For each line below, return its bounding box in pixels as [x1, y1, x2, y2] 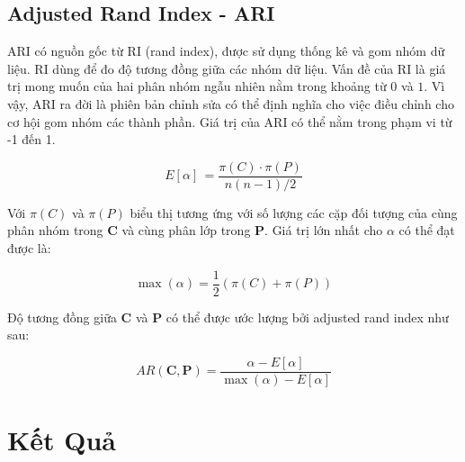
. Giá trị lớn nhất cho [264, 221, 383, 240]
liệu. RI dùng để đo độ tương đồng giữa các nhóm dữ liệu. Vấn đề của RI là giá [7, 59, 446, 77]
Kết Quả [7, 421, 116, 458]
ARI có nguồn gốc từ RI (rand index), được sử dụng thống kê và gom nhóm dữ [7, 41, 445, 60]
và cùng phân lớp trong [121, 221, 251, 240]
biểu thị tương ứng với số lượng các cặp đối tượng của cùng [130, 203, 458, 222]
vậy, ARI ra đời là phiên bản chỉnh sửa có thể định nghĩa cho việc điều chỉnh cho [7, 94, 454, 113]
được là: [7, 239, 51, 258]
